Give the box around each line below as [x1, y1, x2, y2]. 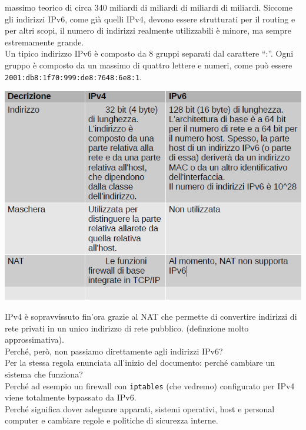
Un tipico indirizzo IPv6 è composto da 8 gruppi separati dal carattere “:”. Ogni [5, 47, 294, 60]
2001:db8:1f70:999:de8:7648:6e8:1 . [5, 70, 142, 83]
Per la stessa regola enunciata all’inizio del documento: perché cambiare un [5, 356, 275, 369]
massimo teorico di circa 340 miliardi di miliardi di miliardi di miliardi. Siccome [5, 1, 292, 13]
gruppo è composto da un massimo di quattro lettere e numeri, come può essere [5, 58, 292, 71]
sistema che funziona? [5, 367, 83, 380]
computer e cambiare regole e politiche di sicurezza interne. [5, 414, 218, 426]
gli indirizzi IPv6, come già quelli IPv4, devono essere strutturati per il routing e [5, 12, 295, 25]
